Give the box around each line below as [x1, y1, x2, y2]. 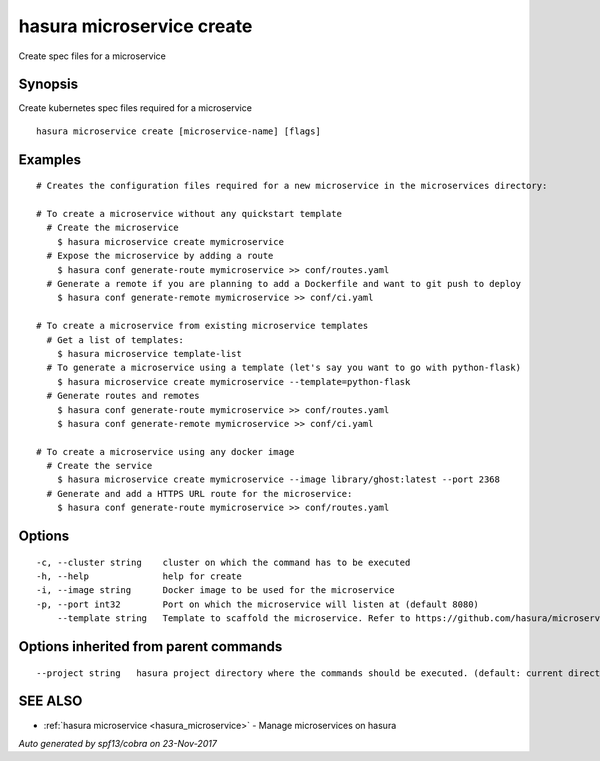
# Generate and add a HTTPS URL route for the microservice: [46, 488, 353, 499]
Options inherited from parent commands [18, 638, 283, 655]
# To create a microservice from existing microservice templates [36, 320, 369, 332]
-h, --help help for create [36, 571, 242, 582]
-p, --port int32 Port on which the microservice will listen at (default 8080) [36, 598, 480, 610]
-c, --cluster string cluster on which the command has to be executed [36, 556, 411, 568]
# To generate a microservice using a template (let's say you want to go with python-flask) [46, 362, 522, 374]
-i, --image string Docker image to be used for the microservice [36, 585, 395, 596]
